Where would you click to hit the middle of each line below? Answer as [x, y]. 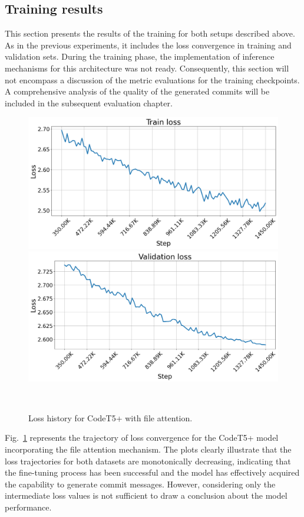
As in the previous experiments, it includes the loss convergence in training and [148, 45]
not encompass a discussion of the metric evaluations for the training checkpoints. [152, 79]
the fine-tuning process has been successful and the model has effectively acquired [152, 472]
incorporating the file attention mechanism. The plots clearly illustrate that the [148, 449]
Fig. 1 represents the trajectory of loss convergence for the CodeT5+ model [142, 438]
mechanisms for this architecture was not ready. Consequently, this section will [147, 68]
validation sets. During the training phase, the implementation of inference [140, 56]
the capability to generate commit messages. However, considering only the [140, 484]
